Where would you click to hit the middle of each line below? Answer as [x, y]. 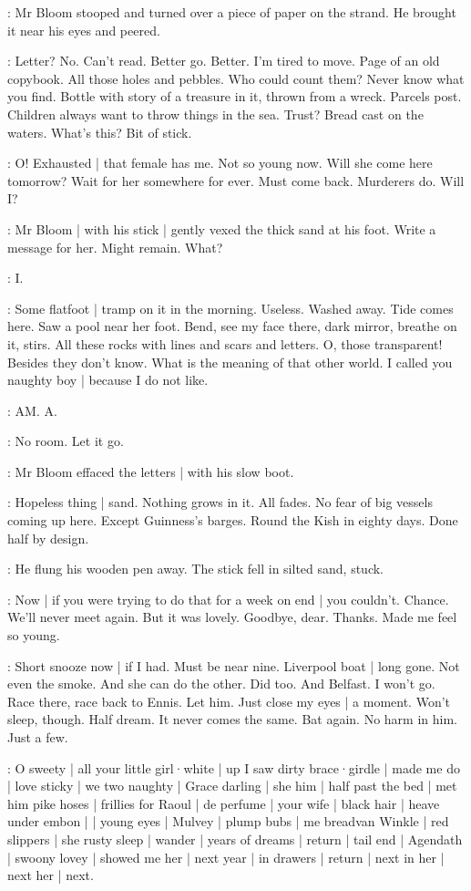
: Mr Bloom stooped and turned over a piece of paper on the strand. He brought [232, 12]
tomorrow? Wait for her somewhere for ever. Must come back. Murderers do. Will [236, 180]
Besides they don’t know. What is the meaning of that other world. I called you [230, 362]
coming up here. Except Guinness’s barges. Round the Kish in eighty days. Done [233, 520]
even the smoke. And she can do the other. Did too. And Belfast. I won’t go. [221, 684]
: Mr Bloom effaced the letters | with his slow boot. [151, 471]
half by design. [48, 538]
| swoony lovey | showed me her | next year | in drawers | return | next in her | [226, 857]
